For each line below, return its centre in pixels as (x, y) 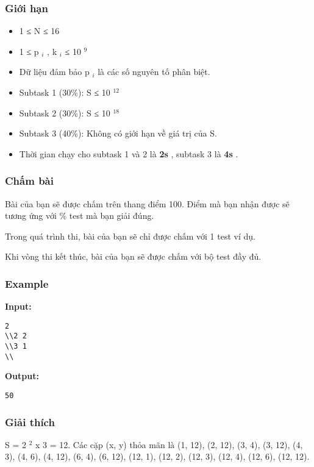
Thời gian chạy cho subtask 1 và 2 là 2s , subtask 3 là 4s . (129, 153)
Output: (22, 376)
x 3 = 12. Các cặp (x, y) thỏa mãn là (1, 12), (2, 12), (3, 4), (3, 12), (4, (169, 444)
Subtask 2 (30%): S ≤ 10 (65, 112)
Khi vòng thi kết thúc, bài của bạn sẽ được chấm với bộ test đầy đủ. (133, 256)
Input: (18, 306)
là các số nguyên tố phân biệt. (154, 72)
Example (27, 283)
